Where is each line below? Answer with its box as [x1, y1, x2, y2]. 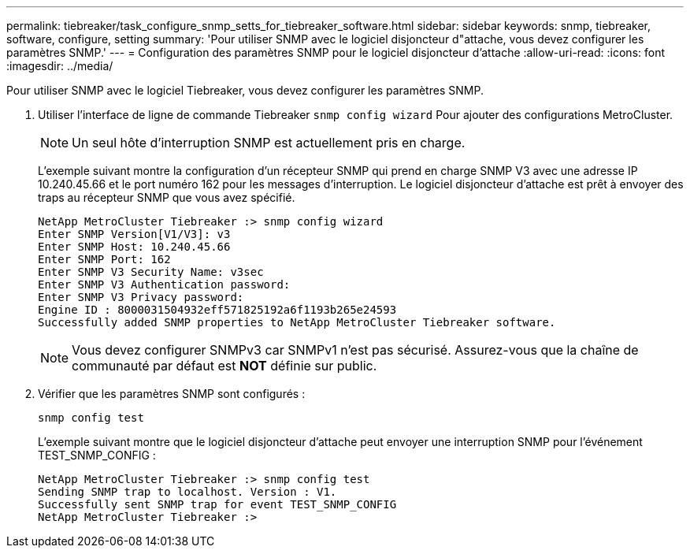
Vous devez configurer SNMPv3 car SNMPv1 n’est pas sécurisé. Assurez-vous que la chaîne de [72, 342, 639, 358]
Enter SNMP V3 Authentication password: [38, 278, 291, 291]
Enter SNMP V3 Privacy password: [38, 291, 244, 303]
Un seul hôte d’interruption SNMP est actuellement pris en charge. [72, 135, 466, 151]
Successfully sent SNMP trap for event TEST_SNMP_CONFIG [38, 498, 397, 511]
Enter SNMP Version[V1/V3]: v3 [38, 228, 231, 240]
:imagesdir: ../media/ [6, 59, 113, 73]
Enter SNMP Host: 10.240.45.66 [38, 240, 231, 253]
